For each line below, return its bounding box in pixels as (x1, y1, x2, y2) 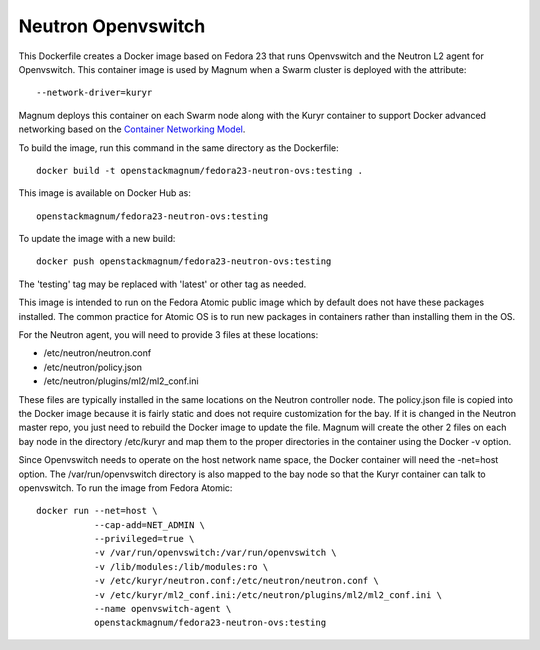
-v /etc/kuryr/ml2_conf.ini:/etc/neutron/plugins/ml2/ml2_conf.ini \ (93, 589, 443, 600)
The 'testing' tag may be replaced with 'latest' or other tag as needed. (18, 278, 307, 290)
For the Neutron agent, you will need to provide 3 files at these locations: (18, 329, 319, 341)
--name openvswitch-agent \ (93, 603, 232, 615)
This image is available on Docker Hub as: (18, 187, 192, 199)
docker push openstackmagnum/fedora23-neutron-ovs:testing (36, 256, 332, 267)
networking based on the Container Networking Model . (18, 123, 246, 135)
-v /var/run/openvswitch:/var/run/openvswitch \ (93, 547, 337, 559)
